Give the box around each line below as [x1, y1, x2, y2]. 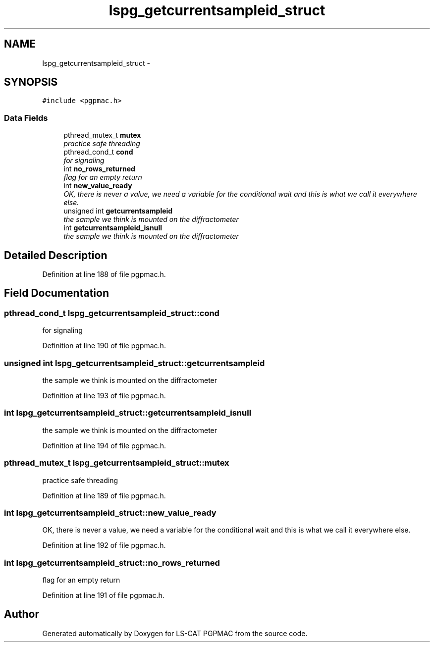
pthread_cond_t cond [63, 148, 133, 157]
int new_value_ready [63, 181, 132, 190]
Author [4, 608, 39, 621]
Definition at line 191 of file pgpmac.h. [42, 591, 164, 599]
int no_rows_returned [63, 164, 135, 173]
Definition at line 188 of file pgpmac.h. [42, 270, 166, 279]
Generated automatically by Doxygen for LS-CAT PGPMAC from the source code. [42, 629, 308, 638]
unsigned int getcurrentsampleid [63, 207, 173, 215]
